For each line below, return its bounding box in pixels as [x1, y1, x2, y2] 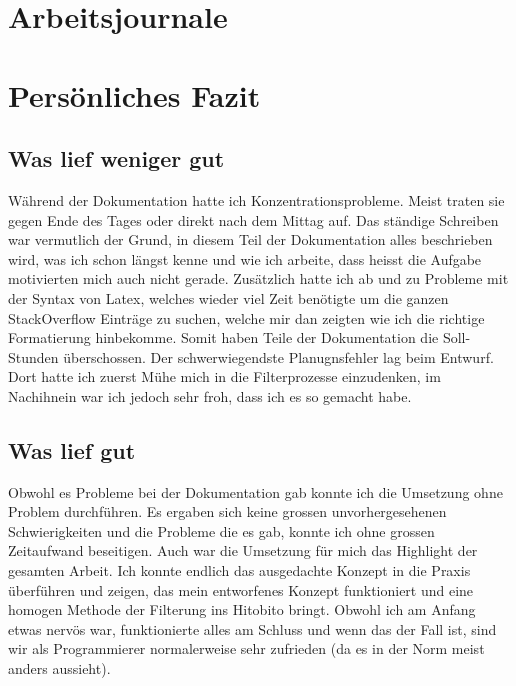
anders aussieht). [8, 658, 111, 679]
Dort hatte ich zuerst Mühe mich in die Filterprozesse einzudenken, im [8, 366, 441, 387]
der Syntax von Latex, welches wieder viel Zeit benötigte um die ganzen [8, 287, 449, 308]
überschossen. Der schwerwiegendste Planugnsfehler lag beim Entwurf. [63, 346, 494, 367]
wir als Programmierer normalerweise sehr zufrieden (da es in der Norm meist [8, 638, 485, 659]
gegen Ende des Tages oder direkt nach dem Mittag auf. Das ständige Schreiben [8, 209, 499, 230]
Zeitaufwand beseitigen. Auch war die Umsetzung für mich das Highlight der [8, 540, 478, 561]
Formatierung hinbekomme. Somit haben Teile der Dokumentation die [8, 327, 439, 348]
